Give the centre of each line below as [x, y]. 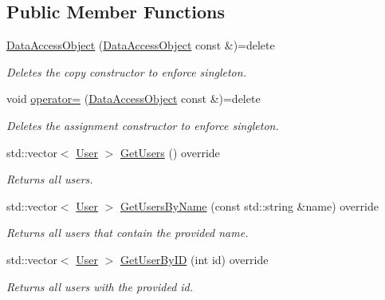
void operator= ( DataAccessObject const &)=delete [134, 99]
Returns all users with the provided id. [100, 286]
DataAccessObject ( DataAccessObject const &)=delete [141, 45]
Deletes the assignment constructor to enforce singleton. [143, 125]
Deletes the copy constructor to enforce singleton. [126, 71]
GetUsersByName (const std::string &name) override [249, 205]
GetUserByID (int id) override [194, 259]
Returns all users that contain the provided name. [128, 233]
